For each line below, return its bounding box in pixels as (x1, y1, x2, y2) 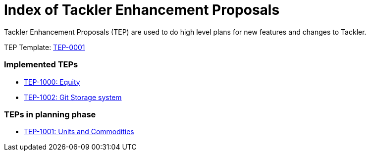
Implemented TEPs (4, 59, 78, 70)
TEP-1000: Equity (24, 77, 80, 86)
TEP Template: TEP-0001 (4, 43, 85, 52)
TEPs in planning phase (4, 109, 96, 119)
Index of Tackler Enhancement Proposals (4, 1, 280, 18)
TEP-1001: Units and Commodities (24, 127, 134, 136)
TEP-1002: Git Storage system (24, 93, 122, 102)
